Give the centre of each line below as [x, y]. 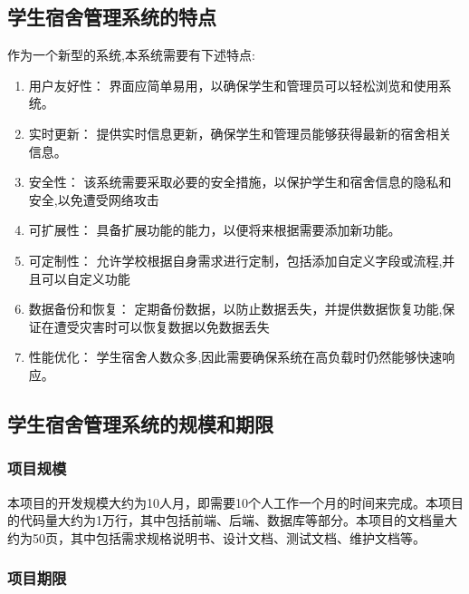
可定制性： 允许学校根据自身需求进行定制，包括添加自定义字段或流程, [235, 260]
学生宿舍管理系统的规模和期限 [140, 423]
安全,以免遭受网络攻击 [94, 199]
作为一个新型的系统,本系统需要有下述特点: [131, 55]
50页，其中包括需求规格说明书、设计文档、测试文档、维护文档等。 [229, 537]
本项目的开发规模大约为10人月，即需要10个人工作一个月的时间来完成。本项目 [235, 502]
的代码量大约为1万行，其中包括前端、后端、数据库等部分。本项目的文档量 [226, 520]
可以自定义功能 [86, 278]
